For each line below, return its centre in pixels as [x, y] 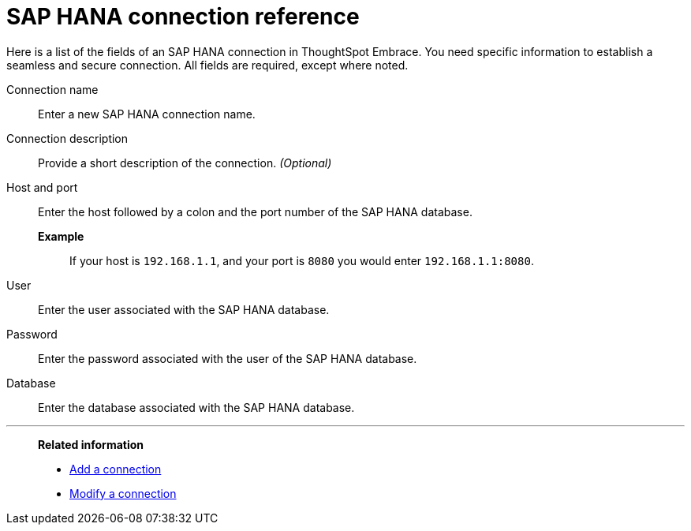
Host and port [42, 187]
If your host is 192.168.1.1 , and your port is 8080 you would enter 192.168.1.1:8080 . [302, 260]
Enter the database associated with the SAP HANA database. [196, 407]
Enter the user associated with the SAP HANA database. [184, 309]
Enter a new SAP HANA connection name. [147, 114]
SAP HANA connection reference [183, 17]
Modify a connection [123, 493]
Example [61, 236]
